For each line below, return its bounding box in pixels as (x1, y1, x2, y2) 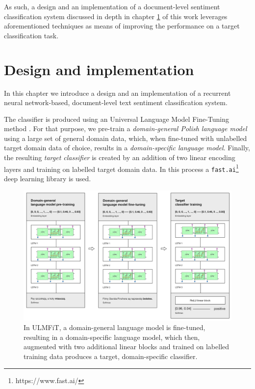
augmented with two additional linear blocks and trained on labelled (24, 341, 229, 352)
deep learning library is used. (4, 173, 91, 183)
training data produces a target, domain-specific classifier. (24, 351, 198, 361)
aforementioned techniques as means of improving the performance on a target (4, 21, 240, 31)
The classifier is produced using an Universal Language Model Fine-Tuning (4, 113, 229, 124)
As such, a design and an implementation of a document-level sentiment (4, 1, 220, 11)
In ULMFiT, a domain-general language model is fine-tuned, (24, 322, 205, 333)
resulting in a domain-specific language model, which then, (24, 332, 200, 342)
